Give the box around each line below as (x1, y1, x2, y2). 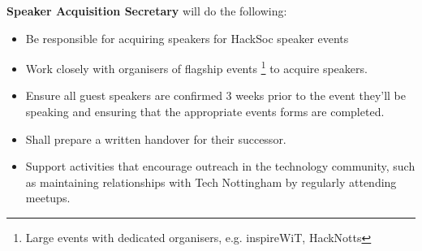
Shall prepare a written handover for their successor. (25, 130, 286, 147)
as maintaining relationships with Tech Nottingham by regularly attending (25, 173, 397, 190)
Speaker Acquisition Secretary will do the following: (6, 2, 287, 19)
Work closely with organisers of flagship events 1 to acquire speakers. (25, 58, 368, 76)
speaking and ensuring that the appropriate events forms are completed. (25, 103, 385, 120)
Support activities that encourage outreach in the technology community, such (25, 158, 416, 175)
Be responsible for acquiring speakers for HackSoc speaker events (25, 29, 349, 46)
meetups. (25, 189, 71, 206)
